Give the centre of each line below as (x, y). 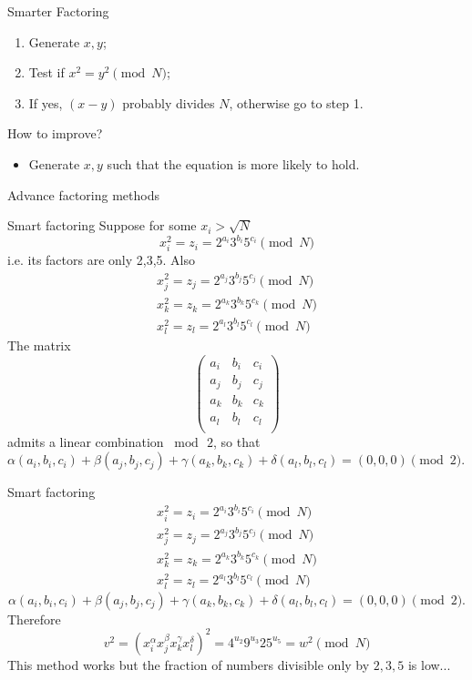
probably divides (169, 102)
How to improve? (55, 133)
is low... (429, 664)
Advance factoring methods (83, 194)
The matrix (39, 345)
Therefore (34, 619)
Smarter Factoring (58, 11)
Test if (46, 72)
